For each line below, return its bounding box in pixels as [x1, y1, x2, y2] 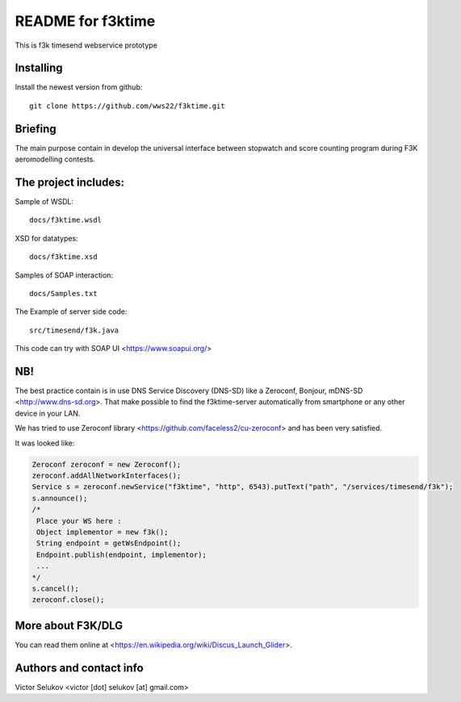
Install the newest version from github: [15, 82, 143, 92]
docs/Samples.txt [29, 289, 98, 298]
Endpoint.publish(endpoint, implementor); [36, 549, 207, 559]
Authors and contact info [15, 661, 145, 675]
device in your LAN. [15, 408, 81, 418]
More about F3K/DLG [15, 618, 124, 633]
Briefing [15, 122, 57, 136]
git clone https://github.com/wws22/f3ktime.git [29, 101, 225, 111]
